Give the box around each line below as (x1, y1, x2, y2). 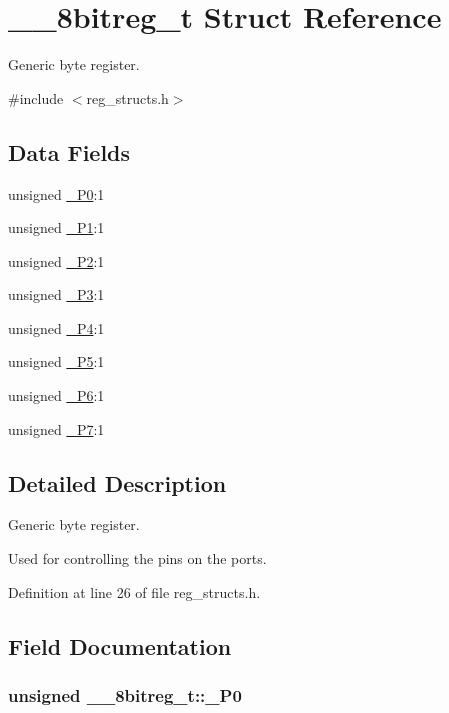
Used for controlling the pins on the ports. (8, 548, 267, 569)
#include (8, 87, 64, 108)
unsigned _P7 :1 (8, 418, 105, 439)
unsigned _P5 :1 (8, 351, 105, 372)
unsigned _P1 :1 (8, 217, 105, 238)
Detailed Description (8, 467, 227, 498)
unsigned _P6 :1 (8, 385, 105, 406)
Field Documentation (8, 630, 232, 661)
